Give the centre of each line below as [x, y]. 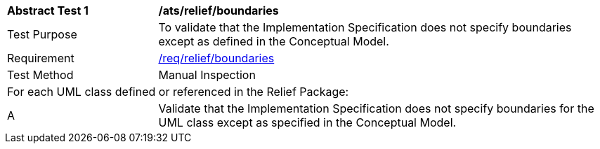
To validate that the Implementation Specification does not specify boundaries [365, 27]
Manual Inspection [207, 75]
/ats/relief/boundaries [219, 10]
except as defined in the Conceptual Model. [274, 41]
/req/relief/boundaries [216, 58]
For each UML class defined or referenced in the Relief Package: [178, 92]
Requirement [41, 58]
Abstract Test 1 [48, 10]
